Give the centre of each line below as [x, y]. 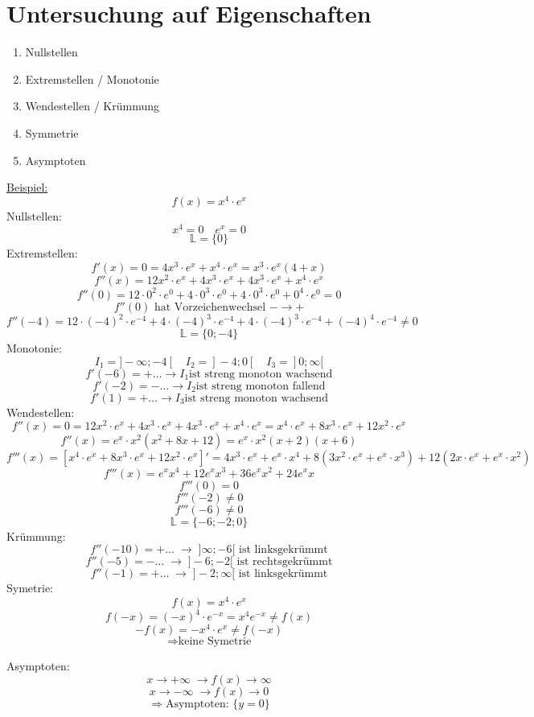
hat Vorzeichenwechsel [210, 307]
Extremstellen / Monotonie [92, 78]
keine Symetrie [215, 642]
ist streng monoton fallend [261, 386]
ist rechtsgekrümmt [285, 562]
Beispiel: [27, 187]
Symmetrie [52, 132]
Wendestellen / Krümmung [92, 106]
